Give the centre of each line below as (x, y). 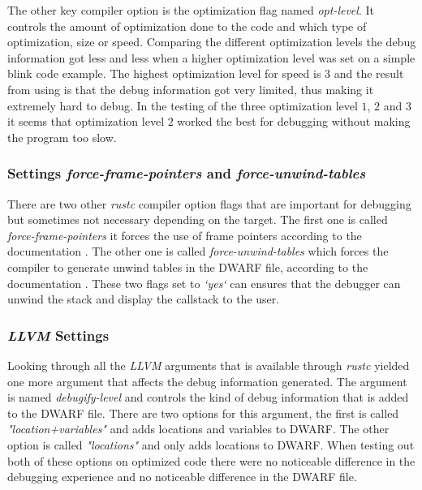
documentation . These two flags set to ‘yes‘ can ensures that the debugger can (204, 283)
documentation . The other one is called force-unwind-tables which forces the (198, 251)
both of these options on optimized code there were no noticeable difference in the (211, 460)
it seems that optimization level (86, 121)
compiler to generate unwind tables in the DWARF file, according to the (188, 266)
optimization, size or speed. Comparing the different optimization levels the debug (212, 42)
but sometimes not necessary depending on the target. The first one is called (198, 219)
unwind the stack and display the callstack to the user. (144, 299)
